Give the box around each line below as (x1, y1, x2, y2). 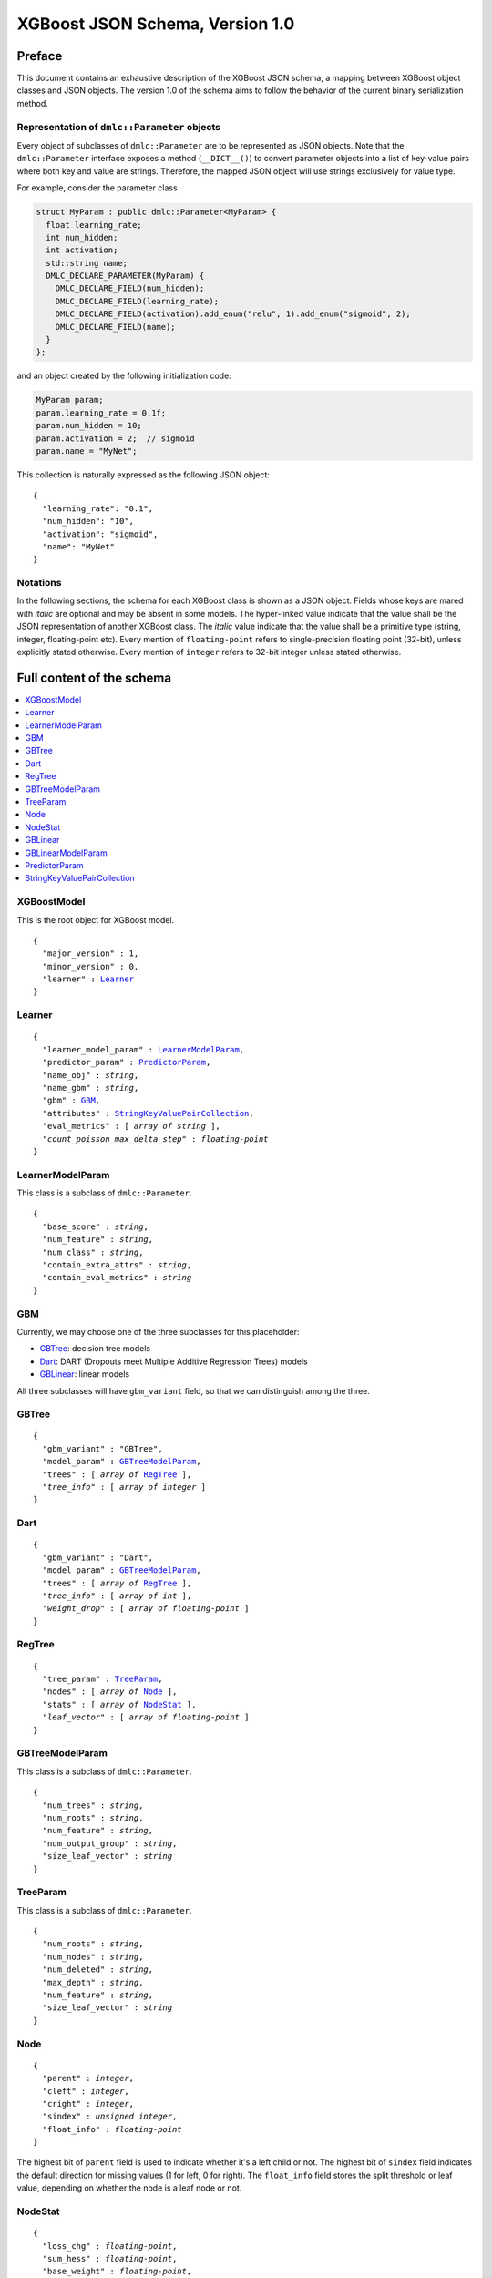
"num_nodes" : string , (42, 1951, 144, 1962)
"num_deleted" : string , (42, 1965, 154, 1975)
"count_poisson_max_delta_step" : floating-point (42, 1134, 269, 1144)
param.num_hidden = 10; (36, 420, 143, 431)
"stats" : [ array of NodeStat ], (42, 1699, 197, 1709)
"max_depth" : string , (42, 1977, 144, 1987)
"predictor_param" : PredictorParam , (42, 1057, 211, 1068)
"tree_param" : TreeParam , (42, 1674, 163, 1685)
